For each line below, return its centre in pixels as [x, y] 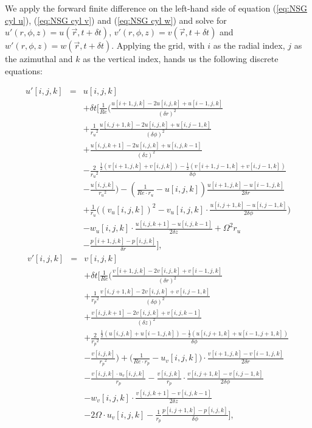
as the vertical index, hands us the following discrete [181, 59]
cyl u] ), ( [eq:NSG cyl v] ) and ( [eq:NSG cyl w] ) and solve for [116, 20]
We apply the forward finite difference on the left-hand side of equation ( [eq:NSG [156, 8]
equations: [24, 70]
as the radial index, [249, 45]
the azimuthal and [39, 59]
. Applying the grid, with [158, 45]
